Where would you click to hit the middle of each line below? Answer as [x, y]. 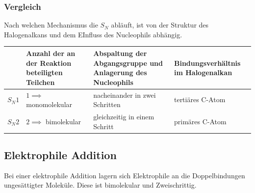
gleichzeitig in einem [124, 116]
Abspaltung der [120, 53]
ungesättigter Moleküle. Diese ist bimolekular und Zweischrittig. [100, 185]
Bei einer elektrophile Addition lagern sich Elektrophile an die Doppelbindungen [125, 175]
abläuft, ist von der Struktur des [160, 25]
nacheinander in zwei [125, 95]
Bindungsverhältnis [207, 63]
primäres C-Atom [200, 121]
